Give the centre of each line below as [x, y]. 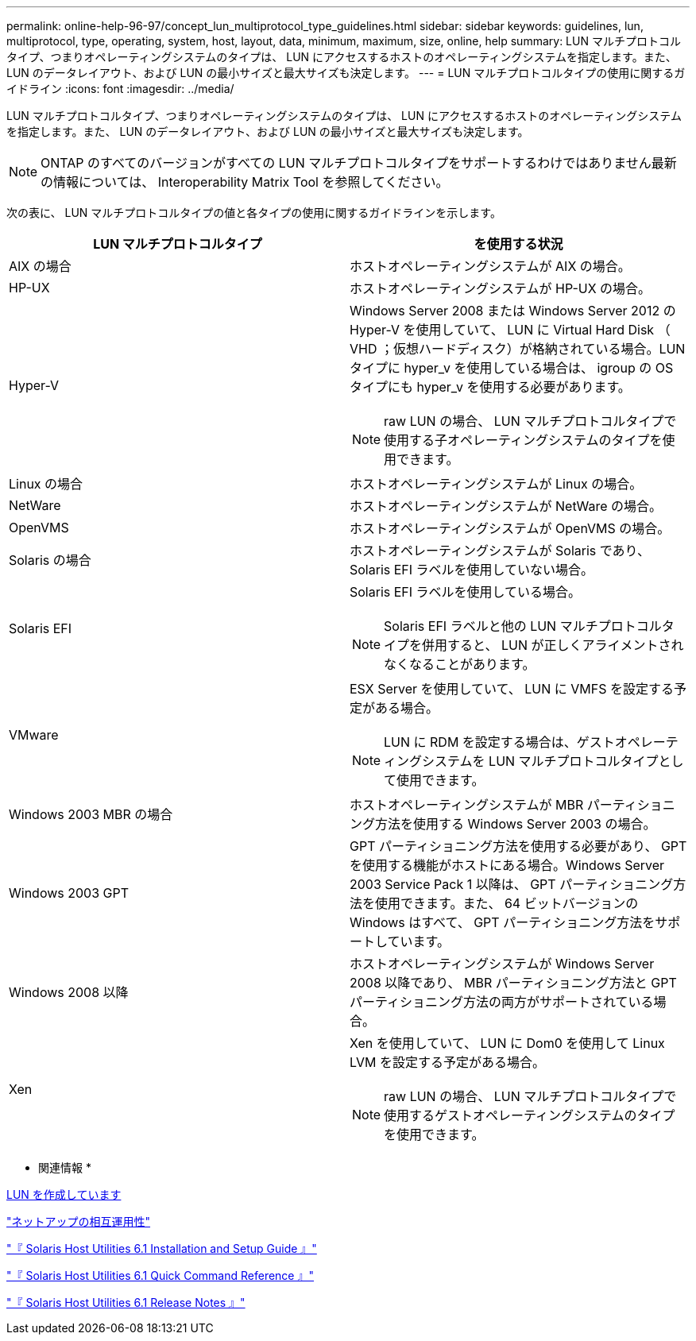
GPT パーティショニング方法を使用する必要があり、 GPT [518, 846]
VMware [34, 735]
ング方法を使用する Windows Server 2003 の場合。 [503, 824]
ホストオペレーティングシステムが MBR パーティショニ [512, 805]
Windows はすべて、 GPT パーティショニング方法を [503, 922]
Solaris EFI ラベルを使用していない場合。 [472, 570]
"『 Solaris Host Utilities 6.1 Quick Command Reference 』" [160, 1275]
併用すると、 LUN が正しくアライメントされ [553, 645]
